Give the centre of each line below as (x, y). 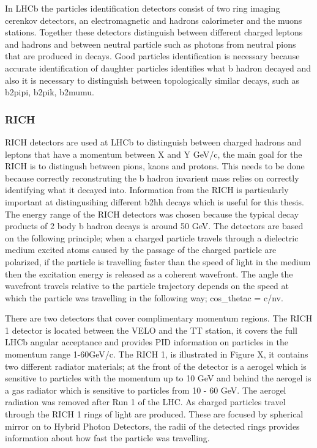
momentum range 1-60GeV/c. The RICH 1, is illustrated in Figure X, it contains (157, 354)
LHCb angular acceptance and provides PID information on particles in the (147, 342)
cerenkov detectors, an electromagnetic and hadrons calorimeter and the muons (154, 20)
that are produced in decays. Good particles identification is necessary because (152, 56)
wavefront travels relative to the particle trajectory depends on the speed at (147, 286)
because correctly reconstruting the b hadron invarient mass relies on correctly (152, 178)
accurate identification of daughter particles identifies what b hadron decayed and (158, 68)
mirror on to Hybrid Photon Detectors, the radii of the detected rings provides (152, 426)
